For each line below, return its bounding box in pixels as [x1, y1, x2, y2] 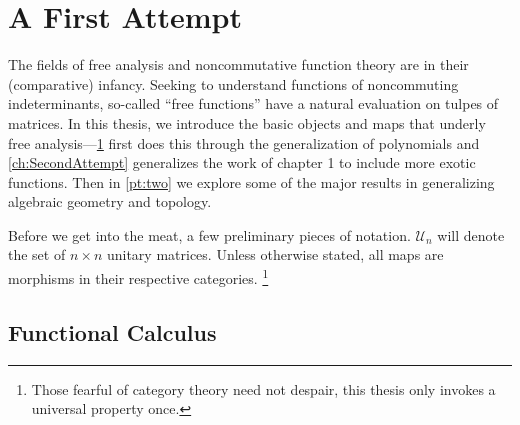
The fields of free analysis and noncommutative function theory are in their [8, 54, 469, 75]
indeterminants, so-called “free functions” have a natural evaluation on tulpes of [8, 93, 499, 114]
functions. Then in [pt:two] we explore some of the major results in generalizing [8, 171, 495, 192]
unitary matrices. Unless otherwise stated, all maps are [106, 244, 444, 265]
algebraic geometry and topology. [8, 191, 212, 212]
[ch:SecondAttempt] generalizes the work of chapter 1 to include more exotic [8, 152, 476, 173]
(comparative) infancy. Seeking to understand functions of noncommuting [8, 73, 459, 94]
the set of [8, 244, 66, 265]
